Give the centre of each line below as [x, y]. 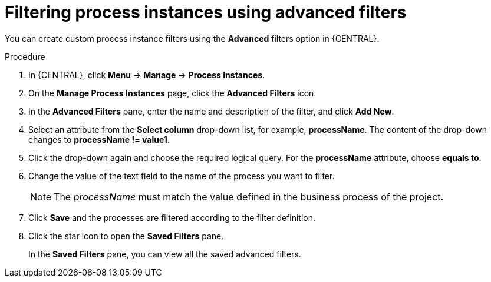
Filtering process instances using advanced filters [206, 12]
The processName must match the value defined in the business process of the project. [249, 197]
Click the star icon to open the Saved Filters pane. [126, 236]
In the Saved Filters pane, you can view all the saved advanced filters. [165, 254]
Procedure [25, 56]
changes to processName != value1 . [99, 139]
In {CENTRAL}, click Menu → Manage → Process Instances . [147, 75]
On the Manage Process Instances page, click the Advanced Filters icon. [172, 93]
